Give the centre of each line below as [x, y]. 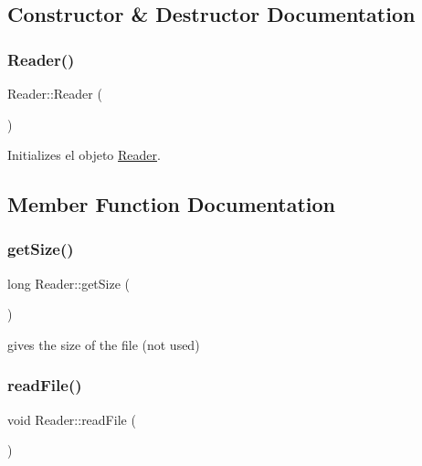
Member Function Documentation [172, 204]
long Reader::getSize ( [69, 283]
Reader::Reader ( [55, 93]
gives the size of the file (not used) [104, 344]
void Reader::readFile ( [72, 419]
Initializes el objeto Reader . [84, 155]
